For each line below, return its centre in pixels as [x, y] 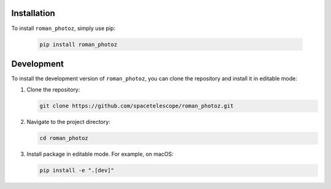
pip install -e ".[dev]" [77, 171]
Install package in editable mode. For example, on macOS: [100, 154]
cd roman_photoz [64, 138]
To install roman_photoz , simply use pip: [63, 28]
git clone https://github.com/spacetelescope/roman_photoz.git [137, 106]
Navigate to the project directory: [68, 122]
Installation [33, 13]
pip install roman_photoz [78, 44]
